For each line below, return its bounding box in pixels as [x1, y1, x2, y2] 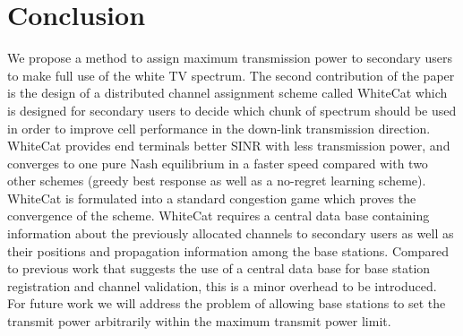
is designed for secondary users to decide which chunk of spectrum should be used [7, 100, 457, 119]
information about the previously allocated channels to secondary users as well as [7, 224, 454, 243]
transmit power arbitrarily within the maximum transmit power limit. [7, 312, 391, 331]
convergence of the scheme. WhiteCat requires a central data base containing [7, 206, 430, 225]
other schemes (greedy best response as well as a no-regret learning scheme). [7, 171, 426, 190]
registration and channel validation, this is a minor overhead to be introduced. [7, 276, 437, 295]
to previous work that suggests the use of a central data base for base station [7, 259, 431, 278]
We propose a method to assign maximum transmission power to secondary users [7, 48, 453, 67]
